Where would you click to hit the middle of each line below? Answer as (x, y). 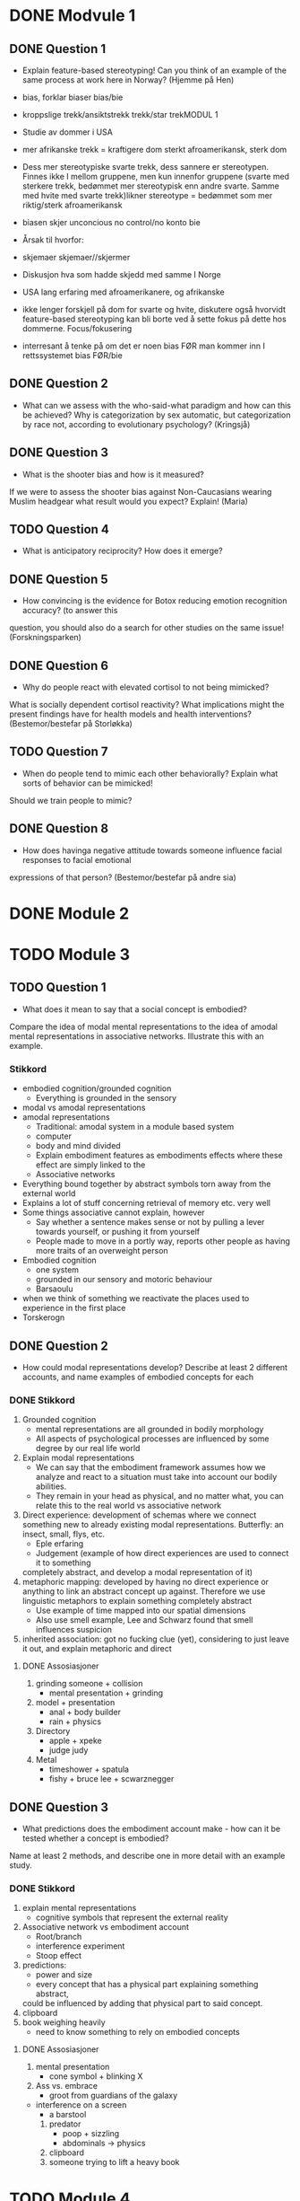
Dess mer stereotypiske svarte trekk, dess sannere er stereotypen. (146, 167)
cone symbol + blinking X (96, 2076)
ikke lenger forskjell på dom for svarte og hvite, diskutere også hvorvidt (154, 309)
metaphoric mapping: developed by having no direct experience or (146, 1582)
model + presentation (75, 1703)
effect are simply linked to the (90, 1165)
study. (21, 1865)
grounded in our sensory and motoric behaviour (124, 1280)
